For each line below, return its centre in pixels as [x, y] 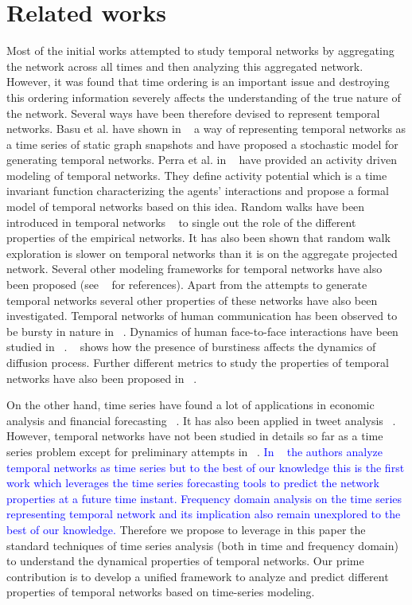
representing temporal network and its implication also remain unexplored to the [204, 514]
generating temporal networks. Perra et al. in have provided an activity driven [202, 160]
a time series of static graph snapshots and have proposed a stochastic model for [202, 144]
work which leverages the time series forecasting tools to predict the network [193, 483]
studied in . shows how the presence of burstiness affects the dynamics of [191, 347]
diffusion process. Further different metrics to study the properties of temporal [198, 362]
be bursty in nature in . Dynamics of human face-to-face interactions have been [202, 331]
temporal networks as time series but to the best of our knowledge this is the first [206, 467]
